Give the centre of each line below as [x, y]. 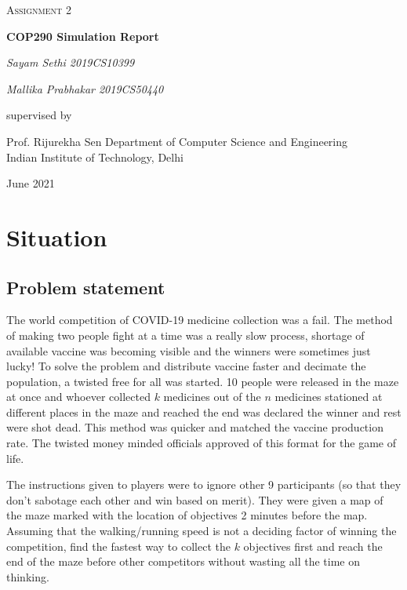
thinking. [28, 576]
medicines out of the [212, 397]
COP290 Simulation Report [83, 36]
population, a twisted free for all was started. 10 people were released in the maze [203, 381]
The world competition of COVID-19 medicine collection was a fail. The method [200, 320]
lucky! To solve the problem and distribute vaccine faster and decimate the [186, 366]
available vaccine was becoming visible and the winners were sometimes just [189, 350]
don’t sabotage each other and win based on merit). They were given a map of [195, 499]
